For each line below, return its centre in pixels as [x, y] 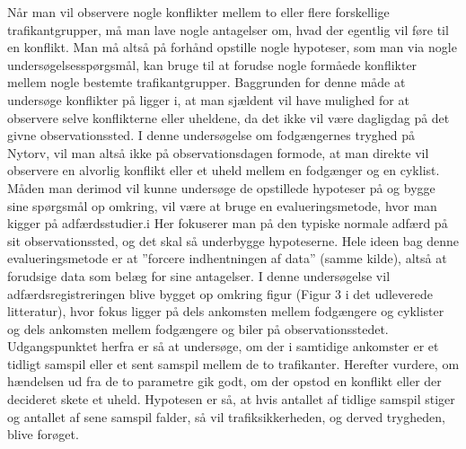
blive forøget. [43, 434]
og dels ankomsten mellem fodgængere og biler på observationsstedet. [198, 328]
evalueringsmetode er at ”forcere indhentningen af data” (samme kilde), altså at [227, 258]
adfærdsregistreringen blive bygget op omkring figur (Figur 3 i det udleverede [220, 293]
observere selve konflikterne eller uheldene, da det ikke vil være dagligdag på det [229, 117]
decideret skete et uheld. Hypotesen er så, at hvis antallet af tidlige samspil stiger [231, 399]
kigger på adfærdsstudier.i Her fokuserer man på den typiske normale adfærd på [228, 223]
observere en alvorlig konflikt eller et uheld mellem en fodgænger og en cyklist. [224, 170]
